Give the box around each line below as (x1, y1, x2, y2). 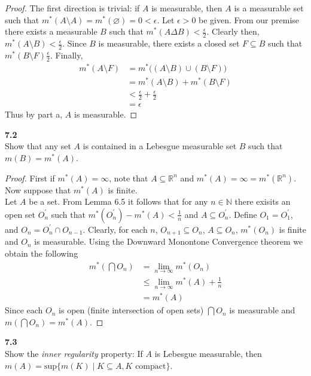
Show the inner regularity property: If (5, 347, 143, 360)
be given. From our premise (199, 13, 300, 26)
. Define (228, 208, 257, 220)
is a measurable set (234, 2, 304, 14)
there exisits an (234, 195, 291, 208)
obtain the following (5, 246, 78, 259)
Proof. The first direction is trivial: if (5, 2, 140, 14)
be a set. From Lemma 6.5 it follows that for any (29, 195, 208, 208)
